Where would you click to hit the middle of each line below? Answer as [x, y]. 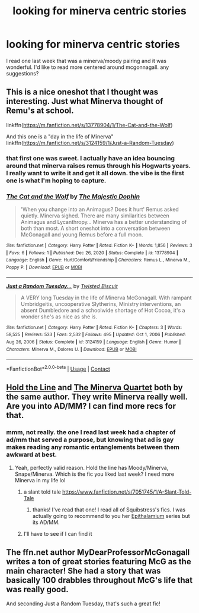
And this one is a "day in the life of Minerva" [60, 136]
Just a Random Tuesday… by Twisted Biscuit [62, 286]
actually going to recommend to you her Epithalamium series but [111, 516]
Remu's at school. [40, 111]
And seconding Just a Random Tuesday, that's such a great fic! [84, 603]
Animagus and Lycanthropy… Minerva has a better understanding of [104, 222]
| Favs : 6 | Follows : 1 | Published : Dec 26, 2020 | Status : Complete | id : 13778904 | [92, 253]
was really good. [38, 589]
